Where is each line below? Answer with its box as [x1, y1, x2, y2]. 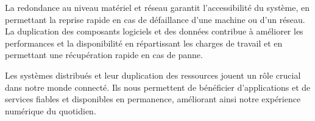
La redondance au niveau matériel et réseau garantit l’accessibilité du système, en [5, 1, 310, 13]
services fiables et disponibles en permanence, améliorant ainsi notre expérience [5, 93, 301, 105]
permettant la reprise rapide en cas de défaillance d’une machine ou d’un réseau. [5, 13, 305, 25]
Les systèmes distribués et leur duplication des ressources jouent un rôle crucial [5, 68, 301, 81]
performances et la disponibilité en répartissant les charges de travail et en [5, 36, 283, 49]
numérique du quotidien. [5, 104, 96, 117]
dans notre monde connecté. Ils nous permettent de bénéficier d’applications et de [5, 80, 311, 93]
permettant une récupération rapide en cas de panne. [5, 48, 203, 61]
